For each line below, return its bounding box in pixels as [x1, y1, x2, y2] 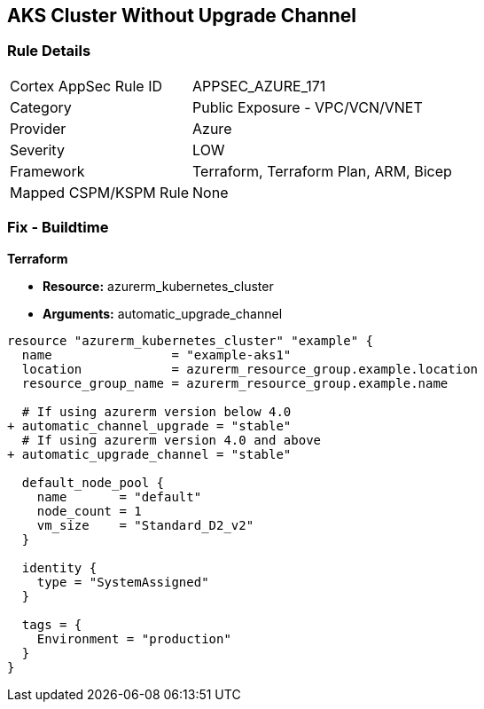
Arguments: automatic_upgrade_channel [43, 305, 283, 321]
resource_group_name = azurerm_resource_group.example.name [21, 375, 449, 390]
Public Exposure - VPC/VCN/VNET [192, 98, 423, 116]
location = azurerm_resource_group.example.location [21, 361, 479, 376]
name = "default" [36, 489, 202, 504]
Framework [10, 161, 85, 180]
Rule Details [7, 42, 91, 60]
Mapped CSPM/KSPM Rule [10, 183, 190, 201]
